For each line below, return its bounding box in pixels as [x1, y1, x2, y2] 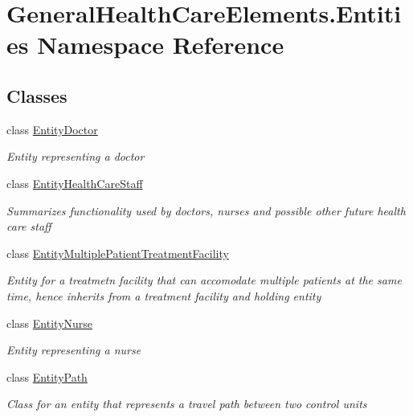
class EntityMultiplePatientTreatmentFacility [6, 244, 229, 261]
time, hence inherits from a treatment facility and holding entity [6, 287, 321, 304]
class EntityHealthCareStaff [6, 174, 143, 191]
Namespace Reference [37, 28, 284, 61]
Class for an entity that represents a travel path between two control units [6, 395, 367, 412]
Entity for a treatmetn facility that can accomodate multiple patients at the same [6, 272, 402, 288]
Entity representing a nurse [6, 341, 141, 358]
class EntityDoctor [6, 121, 98, 137]
